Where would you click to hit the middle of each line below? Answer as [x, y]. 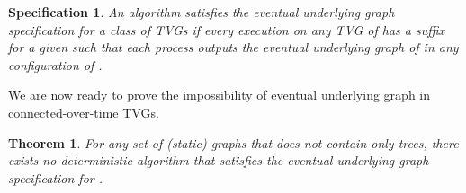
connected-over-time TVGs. [84, 112]
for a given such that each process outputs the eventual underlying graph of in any [233, 47]
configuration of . [55, 64]
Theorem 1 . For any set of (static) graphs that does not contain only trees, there [233, 142]
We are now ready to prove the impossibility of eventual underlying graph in [219, 95]
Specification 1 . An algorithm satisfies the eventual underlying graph [202, 12]
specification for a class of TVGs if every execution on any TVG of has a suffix [227, 29]
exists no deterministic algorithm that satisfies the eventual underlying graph [219, 160]
